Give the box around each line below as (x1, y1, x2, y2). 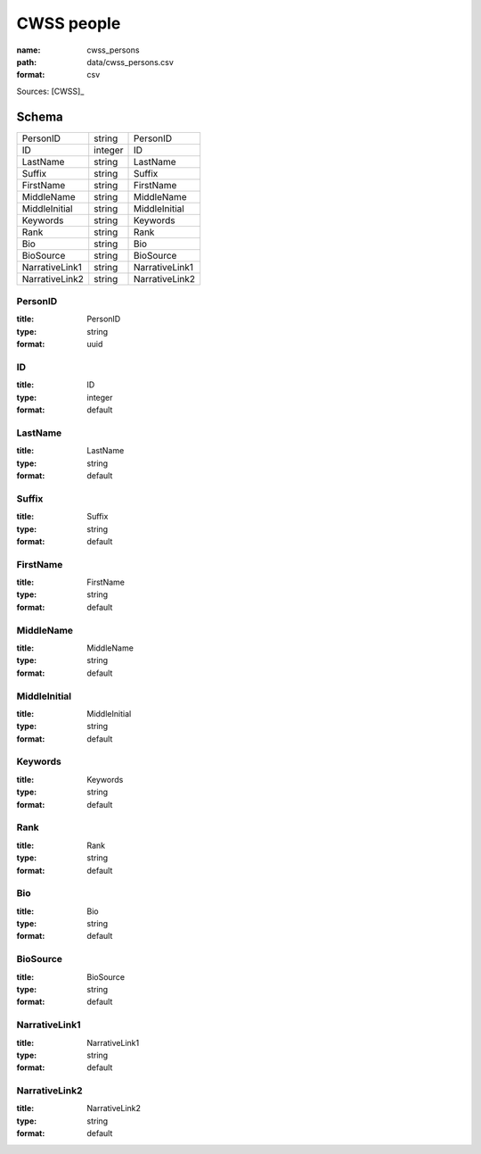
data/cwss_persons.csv (86, 56, 174, 67)
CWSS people (16, 13, 121, 33)
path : (16, 56, 37, 67)
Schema (16, 109, 64, 124)
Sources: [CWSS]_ (16, 86, 85, 96)
